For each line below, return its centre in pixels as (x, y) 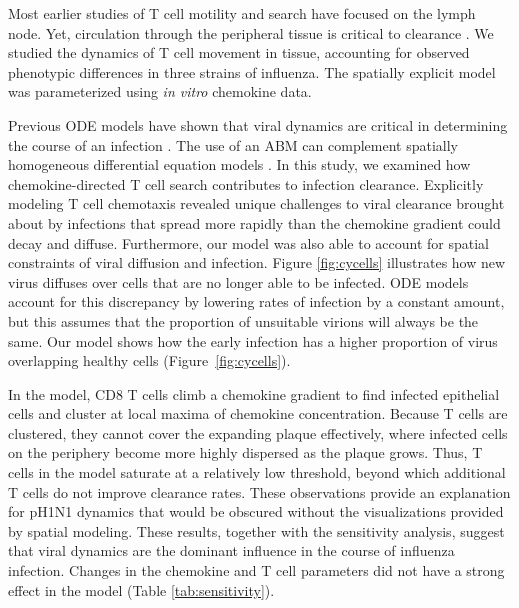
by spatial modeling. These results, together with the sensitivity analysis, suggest (256, 530)
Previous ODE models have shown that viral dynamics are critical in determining (258, 124)
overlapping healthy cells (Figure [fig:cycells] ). (149, 360)
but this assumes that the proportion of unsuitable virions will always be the (243, 320)
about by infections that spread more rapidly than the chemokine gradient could (254, 222)
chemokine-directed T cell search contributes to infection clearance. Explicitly (246, 183)
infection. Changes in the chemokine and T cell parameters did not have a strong (256, 570)
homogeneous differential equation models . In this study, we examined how (239, 164)
